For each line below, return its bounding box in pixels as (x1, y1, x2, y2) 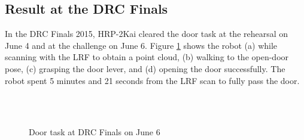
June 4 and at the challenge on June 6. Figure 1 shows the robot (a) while (5, 39, 278, 51)
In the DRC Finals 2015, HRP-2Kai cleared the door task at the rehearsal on (5, 27, 288, 40)
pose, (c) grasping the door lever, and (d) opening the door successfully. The (5, 62, 285, 74)
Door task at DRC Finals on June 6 (29, 126, 160, 138)
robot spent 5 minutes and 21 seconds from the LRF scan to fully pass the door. (5, 74, 300, 86)
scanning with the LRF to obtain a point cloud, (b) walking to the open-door (5, 51, 289, 63)
